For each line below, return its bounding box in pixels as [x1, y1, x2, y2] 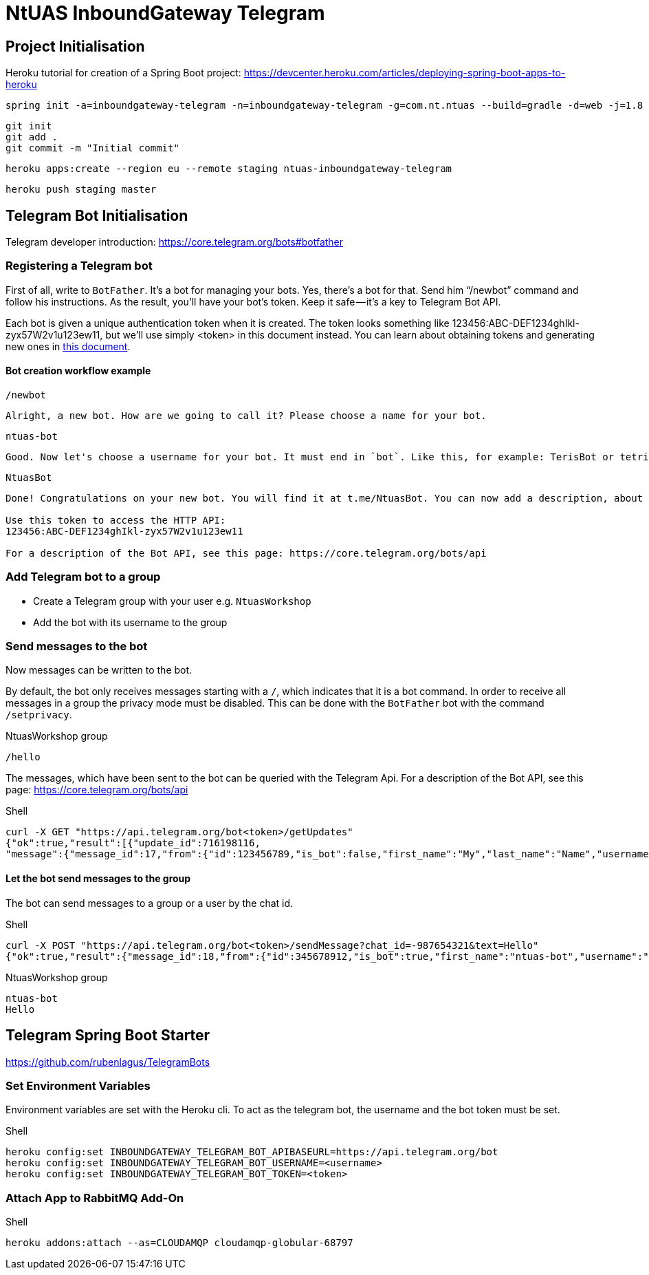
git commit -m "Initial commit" [5, 142, 179, 154]
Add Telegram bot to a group [5, 570, 161, 584]
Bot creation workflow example [5, 365, 151, 377]
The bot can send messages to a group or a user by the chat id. [5, 897, 294, 909]
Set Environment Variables [5, 1078, 151, 1093]
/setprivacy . [5, 709, 72, 721]
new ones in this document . [5, 340, 131, 352]
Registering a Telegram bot [5, 259, 153, 273]
